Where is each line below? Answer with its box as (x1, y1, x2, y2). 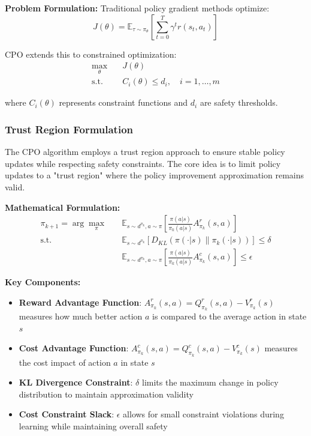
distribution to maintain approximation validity (19, 387, 194, 400)
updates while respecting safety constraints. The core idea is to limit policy (5, 157, 281, 169)
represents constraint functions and (59, 96, 188, 109)
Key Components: (5, 276, 81, 288)
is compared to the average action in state (152, 310, 307, 322)
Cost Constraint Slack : (19, 408, 114, 420)
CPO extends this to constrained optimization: (5, 47, 177, 60)
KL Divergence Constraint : (19, 376, 133, 389)
